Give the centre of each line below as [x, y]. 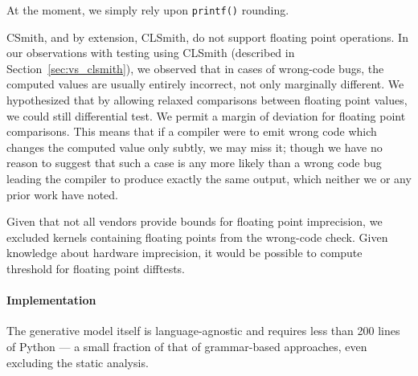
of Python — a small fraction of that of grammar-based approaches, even [187, 346]
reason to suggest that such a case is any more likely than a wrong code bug [194, 163]
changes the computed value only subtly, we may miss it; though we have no [195, 147]
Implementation [51, 300]
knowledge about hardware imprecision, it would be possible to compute [184, 253]
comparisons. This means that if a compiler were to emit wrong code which [192, 131]
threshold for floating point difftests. [96, 268]
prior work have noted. [62, 194]
